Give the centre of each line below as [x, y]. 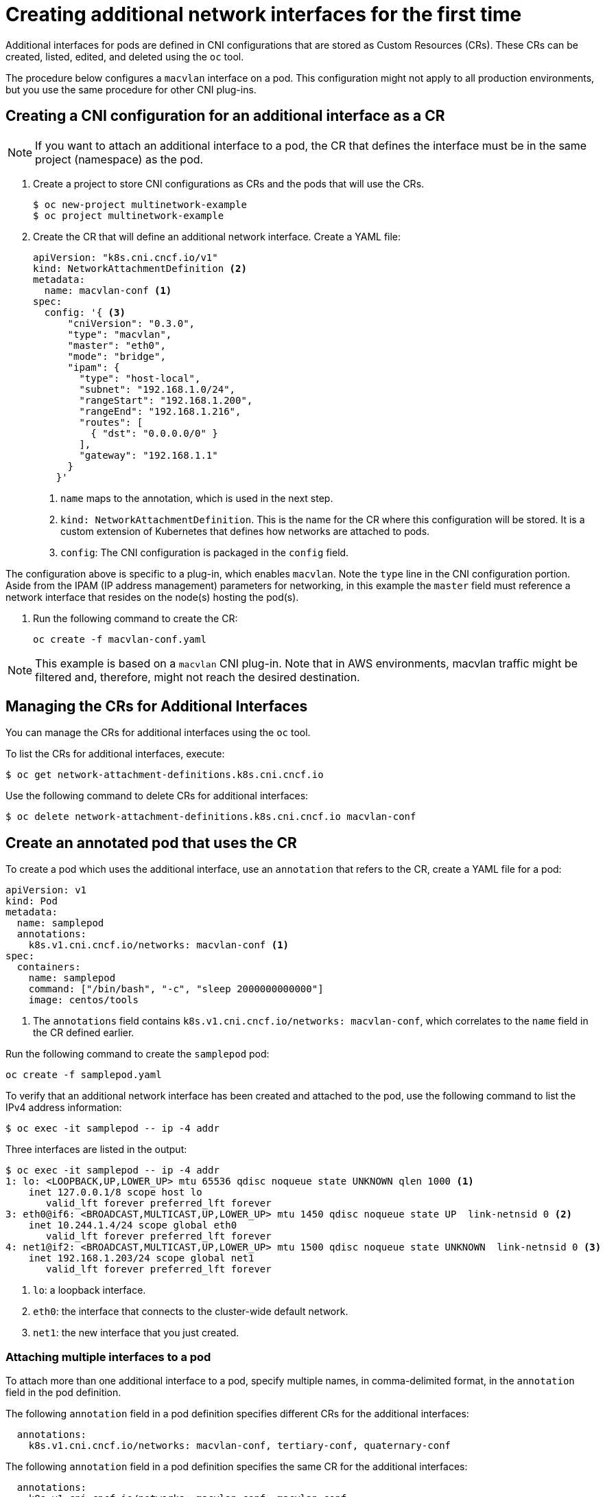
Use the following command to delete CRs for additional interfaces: [157, 796]
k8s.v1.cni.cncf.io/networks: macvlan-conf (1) [159, 945]
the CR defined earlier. [84, 1033]
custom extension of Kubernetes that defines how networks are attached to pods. [245, 531]
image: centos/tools [83, 1000]
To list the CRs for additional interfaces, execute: [115, 754]
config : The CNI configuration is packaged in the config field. [205, 552]
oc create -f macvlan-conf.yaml [120, 639]
